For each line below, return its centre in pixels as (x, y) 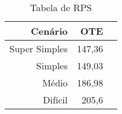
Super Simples (39, 48)
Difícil (55, 100)
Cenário (49, 31)
